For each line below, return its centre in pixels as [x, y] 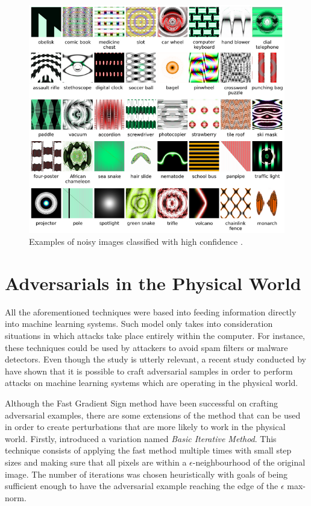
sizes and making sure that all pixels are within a [96, 462]
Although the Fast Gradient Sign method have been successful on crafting [141, 403]
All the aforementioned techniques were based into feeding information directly [151, 312]
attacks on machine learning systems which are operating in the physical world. [152, 383]
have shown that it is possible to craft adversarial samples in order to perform [149, 371]
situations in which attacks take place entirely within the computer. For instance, [155, 336]
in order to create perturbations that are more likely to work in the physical [145, 427]
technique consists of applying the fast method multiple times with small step [148, 450]
